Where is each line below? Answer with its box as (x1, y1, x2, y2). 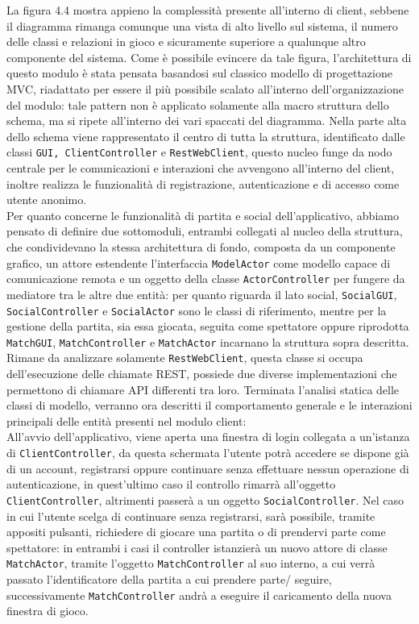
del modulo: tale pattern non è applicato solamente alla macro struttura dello (6, 96, 389, 113)
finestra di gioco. (6, 602, 89, 619)
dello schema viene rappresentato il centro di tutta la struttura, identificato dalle (6, 127, 405, 144)
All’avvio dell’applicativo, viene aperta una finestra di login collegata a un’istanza (6, 428, 410, 445)
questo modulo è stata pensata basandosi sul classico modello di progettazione (6, 64, 392, 81)
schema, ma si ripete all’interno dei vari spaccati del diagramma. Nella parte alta (6, 112, 407, 129)
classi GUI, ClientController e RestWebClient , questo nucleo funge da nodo (6, 144, 392, 160)
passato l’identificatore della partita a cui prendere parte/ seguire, (6, 571, 332, 587)
